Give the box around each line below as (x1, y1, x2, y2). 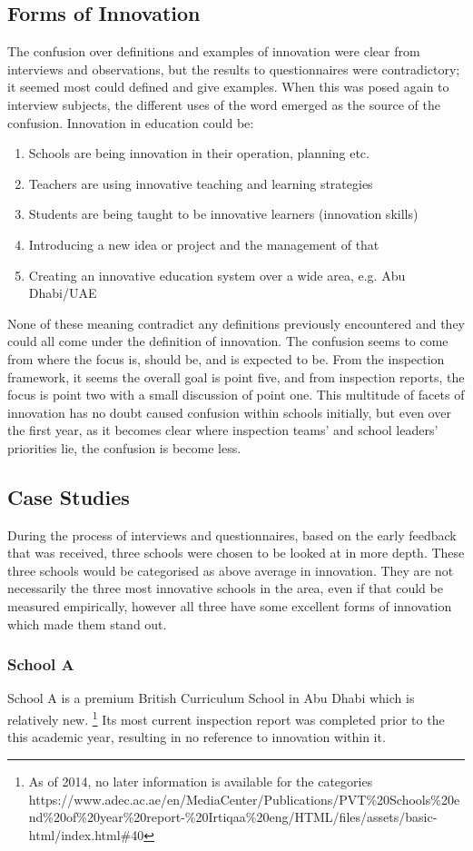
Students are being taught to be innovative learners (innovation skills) (28, 204, 419, 223)
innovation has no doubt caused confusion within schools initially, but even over (7, 402, 451, 421)
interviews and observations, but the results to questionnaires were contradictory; (7, 59, 460, 78)
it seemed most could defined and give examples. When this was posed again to (7, 77, 449, 96)
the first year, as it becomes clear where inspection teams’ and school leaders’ (7, 421, 439, 440)
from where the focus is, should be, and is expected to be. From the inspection (7, 349, 445, 368)
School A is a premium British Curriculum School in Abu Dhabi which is (7, 688, 415, 708)
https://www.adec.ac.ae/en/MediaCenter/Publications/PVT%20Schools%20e (28, 789, 460, 808)
